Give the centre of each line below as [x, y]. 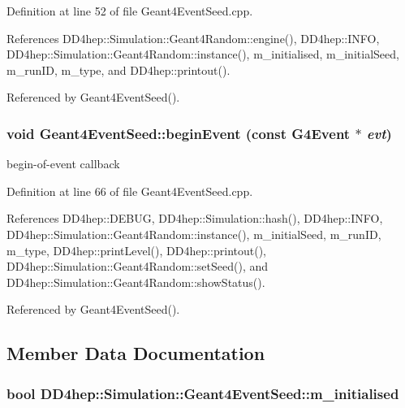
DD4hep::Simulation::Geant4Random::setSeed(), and [138, 266]
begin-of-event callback [63, 164]
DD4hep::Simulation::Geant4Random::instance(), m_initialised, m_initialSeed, [203, 54]
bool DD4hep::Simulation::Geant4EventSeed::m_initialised [203, 393]
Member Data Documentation [136, 353]
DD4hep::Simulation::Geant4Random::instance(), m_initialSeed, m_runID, [194, 234]
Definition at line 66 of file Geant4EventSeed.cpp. [130, 191]
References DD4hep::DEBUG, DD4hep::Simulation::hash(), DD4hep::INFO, [195, 218]
